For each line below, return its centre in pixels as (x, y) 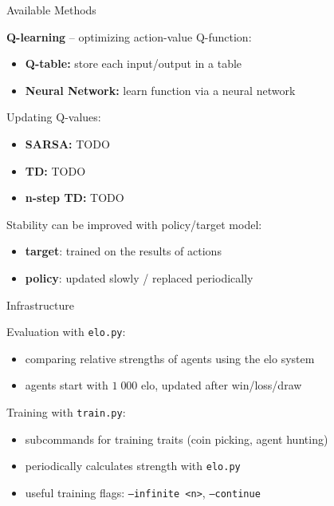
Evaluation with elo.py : (66, 332)
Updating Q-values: (54, 117)
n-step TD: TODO (75, 198)
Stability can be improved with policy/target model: (134, 224)
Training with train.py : (66, 411)
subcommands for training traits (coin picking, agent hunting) (177, 439)
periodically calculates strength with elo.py (133, 466)
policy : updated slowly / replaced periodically (139, 277)
